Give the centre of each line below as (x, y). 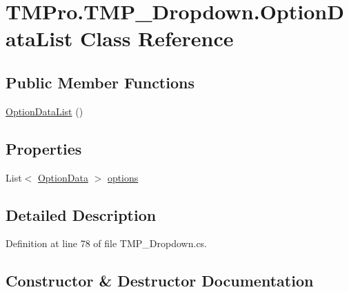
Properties (44, 148)
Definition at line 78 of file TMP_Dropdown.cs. (107, 243)
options (123, 177)
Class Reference (157, 38)
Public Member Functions (100, 82)
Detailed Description (81, 214)
